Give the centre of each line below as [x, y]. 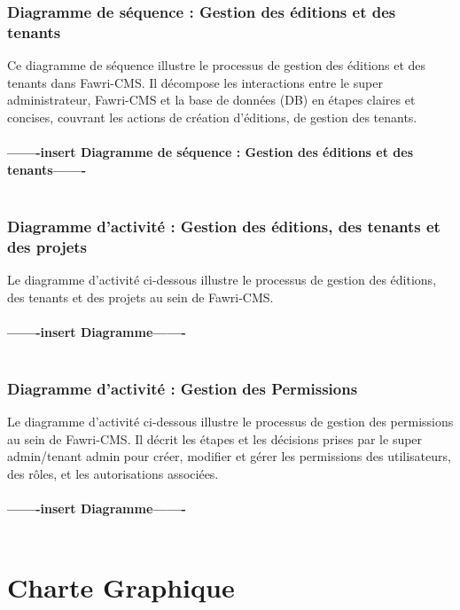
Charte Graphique [121, 587]
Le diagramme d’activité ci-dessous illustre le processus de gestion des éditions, [222, 280]
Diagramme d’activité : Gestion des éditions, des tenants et [224, 226]
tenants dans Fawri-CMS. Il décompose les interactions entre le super [195, 82]
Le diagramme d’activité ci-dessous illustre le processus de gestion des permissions [230, 422]
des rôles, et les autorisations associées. [113, 473]
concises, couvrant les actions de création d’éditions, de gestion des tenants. [212, 117]
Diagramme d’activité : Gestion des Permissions [183, 388]
